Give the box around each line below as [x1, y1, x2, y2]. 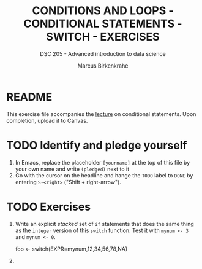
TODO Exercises [6, 200, 91, 214]
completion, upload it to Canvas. [6, 117, 88, 124]
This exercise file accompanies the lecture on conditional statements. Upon [6, 110, 196, 117]
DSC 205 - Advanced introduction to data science [39, 50, 166, 57]
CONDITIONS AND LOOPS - [32, 4, 174, 18]
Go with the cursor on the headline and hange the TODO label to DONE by [15, 171, 193, 179]
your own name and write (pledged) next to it [15, 165, 130, 173]
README [6, 90, 53, 104]
